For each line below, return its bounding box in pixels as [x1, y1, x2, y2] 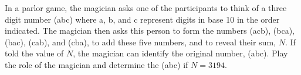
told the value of [5, 47, 64, 59]
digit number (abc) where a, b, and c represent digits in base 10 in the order [5, 13, 280, 25]
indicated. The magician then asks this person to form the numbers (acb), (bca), [5, 24, 295, 37]
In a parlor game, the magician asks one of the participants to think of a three [5, 2, 287, 13]
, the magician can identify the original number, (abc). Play [73, 47, 288, 59]
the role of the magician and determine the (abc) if [5, 58, 188, 70]
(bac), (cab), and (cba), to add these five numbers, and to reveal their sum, [5, 35, 276, 48]
